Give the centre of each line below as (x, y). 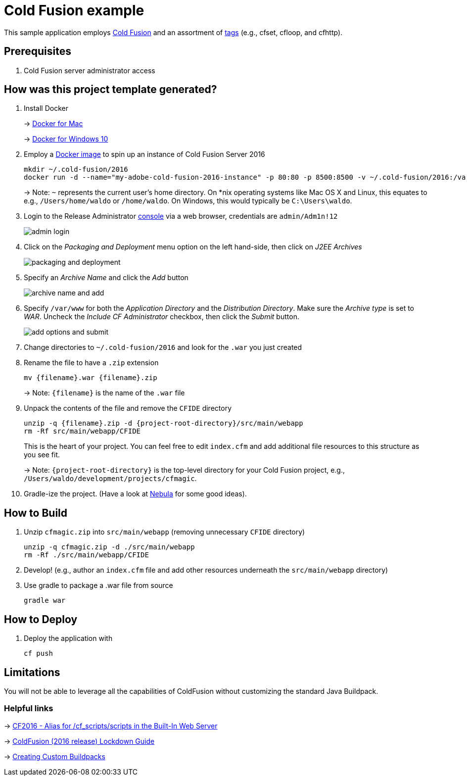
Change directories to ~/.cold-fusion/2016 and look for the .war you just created (163, 347)
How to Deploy (41, 619)
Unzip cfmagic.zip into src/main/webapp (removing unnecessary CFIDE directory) (164, 532)
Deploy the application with (68, 638)
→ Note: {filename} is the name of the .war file (104, 393)
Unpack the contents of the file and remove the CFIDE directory (128, 408)
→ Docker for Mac (53, 124)
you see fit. (42, 455)
